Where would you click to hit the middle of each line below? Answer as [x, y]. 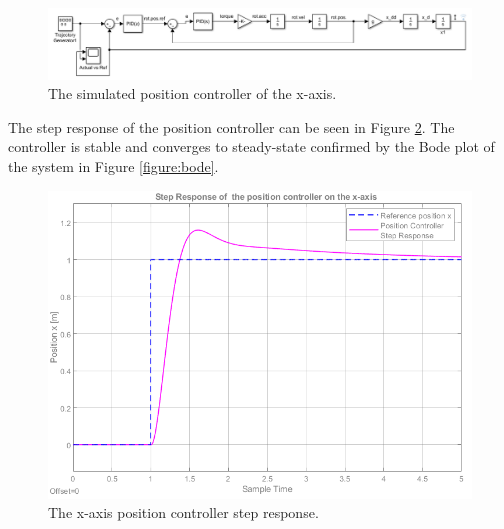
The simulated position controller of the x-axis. [192, 93]
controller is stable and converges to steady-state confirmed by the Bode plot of [251, 146]
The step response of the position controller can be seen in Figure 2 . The [231, 126]
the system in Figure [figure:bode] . [113, 166]
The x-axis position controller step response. [183, 512]
